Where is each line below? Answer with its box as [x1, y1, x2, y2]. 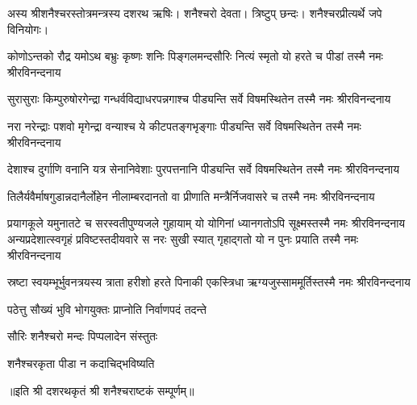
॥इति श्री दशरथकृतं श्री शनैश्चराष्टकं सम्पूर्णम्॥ [7, 382, 194, 399]
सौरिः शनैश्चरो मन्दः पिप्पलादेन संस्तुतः [7, 328, 158, 344]
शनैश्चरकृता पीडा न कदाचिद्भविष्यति [7, 354, 155, 371]
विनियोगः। [7, 20, 49, 37]
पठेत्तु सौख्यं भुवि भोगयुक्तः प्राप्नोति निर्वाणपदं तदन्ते [7, 300, 206, 317]
